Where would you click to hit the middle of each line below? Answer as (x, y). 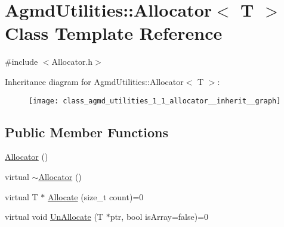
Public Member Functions (87, 132)
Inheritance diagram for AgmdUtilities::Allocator (94, 81)
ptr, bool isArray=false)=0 (159, 217)
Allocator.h (72, 62)
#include (21, 62)
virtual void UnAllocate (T (54, 217)
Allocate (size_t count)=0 (96, 196)
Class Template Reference (114, 33)
